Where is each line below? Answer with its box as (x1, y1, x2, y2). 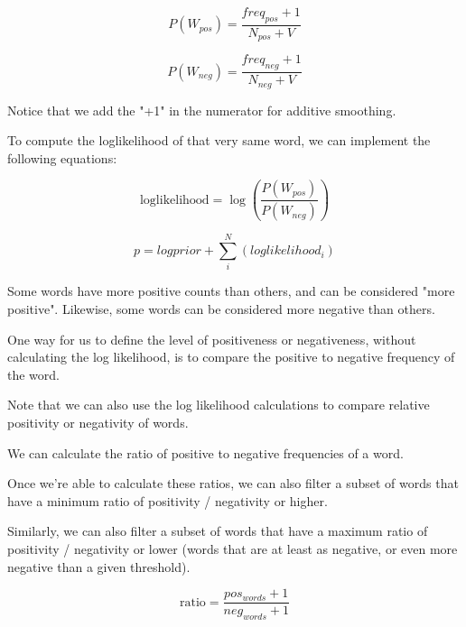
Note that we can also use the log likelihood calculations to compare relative (7, 395, 430, 414)
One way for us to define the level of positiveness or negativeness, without (7, 329, 416, 348)
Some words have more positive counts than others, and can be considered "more (7, 281, 455, 300)
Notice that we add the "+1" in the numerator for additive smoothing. (7, 100, 396, 119)
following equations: (7, 148, 117, 167)
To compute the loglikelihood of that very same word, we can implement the (7, 131, 431, 150)
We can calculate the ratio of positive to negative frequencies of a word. (7, 443, 404, 462)
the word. (7, 364, 60, 383)
